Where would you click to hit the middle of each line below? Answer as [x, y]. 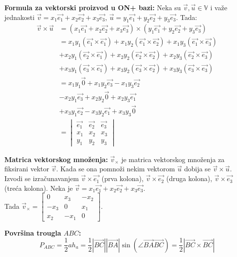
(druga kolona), [189, 178]
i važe [219, 7]
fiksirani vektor [27, 169]
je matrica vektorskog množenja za [173, 159]
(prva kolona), [122, 178]
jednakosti [19, 17]
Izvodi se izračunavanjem [42, 178]
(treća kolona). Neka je [39, 188]
